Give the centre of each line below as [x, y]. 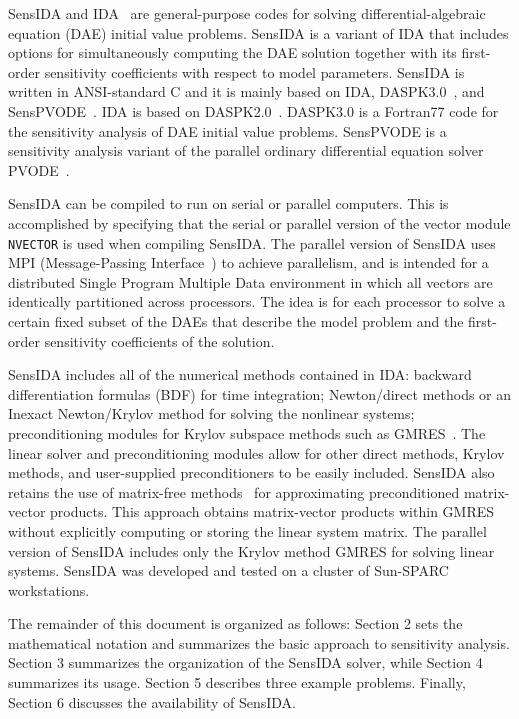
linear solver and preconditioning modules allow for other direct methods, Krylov [256, 452]
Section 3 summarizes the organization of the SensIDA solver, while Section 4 [245, 662]
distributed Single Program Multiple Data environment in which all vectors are [250, 281]
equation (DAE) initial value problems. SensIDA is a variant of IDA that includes [258, 32]
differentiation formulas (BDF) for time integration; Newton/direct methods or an [260, 393]
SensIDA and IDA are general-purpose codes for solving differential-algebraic [247, 13]
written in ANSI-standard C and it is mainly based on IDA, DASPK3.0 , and [246, 91]
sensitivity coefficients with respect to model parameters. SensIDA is [254, 71]
